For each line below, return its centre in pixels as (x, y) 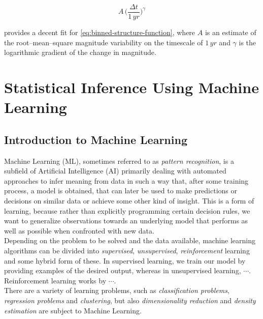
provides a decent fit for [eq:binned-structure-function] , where (100, 32)
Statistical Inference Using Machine (131, 87)
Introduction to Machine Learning (96, 139)
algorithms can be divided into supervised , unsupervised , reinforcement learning (127, 250)
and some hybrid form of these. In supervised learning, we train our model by (125, 260)
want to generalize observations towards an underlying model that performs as (126, 221)
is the (248, 42)
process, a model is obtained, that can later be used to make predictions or (121, 191)
